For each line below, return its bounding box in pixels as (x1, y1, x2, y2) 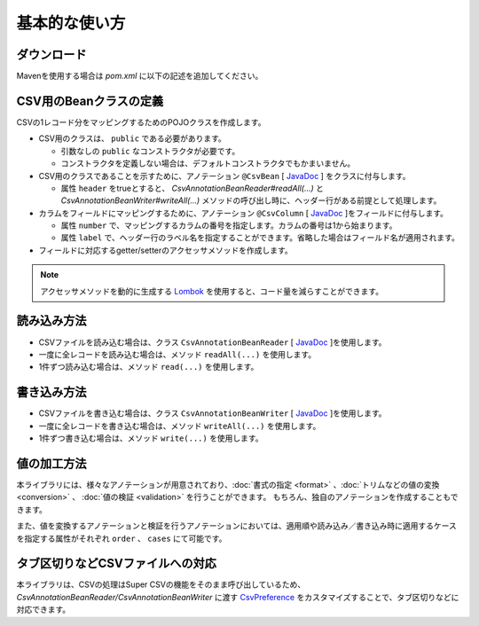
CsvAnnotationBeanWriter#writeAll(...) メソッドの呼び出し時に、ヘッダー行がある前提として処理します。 (60, 195, 442, 206)
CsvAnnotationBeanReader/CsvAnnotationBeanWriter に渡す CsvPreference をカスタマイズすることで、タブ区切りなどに (16, 591, 459, 602)
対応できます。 (16, 604, 71, 615)
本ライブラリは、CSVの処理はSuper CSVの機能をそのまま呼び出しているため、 (16, 579, 306, 590)
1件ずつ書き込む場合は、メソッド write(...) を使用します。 (38, 433, 263, 443)
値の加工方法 (16, 456, 87, 471)
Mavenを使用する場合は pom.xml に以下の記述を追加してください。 (16, 71, 263, 82)
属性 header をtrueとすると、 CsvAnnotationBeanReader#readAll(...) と (60, 183, 324, 193)
